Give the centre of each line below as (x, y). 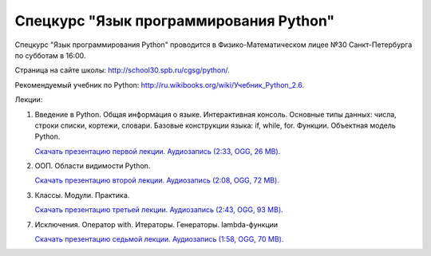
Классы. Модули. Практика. (82, 195)
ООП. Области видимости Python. (93, 166)
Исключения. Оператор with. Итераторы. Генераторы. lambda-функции (156, 224)
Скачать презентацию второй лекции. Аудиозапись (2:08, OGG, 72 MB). (157, 180)
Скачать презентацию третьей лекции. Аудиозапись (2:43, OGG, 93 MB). (159, 210)
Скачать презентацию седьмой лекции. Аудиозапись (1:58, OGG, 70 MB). (159, 239)
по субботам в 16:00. (50, 55)
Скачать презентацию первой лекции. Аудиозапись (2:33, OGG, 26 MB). (158, 151)
